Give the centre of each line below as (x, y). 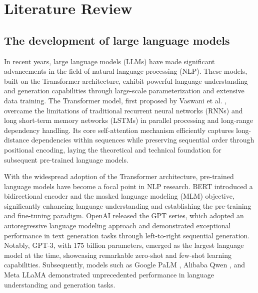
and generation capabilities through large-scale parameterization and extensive (124, 91)
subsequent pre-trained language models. (66, 159)
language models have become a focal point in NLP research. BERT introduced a (128, 186)
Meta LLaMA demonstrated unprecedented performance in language (109, 275)
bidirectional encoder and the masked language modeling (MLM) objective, (119, 196)
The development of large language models (117, 40)
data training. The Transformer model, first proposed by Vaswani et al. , (115, 100)
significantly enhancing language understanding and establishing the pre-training (128, 205)
